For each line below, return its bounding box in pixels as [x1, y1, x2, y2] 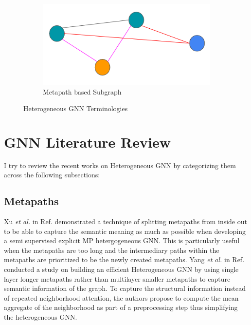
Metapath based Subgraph [43, 87, 122, 97]
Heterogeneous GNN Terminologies [23, 103, 128, 113]
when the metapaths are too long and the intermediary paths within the [4, 245, 219, 255]
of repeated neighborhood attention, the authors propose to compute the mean [4, 292, 239, 303]
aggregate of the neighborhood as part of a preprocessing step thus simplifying [4, 302, 238, 312]
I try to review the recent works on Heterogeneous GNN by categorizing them [4, 160, 236, 170]
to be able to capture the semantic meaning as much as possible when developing [4, 226, 246, 236]
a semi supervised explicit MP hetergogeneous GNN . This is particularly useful [4, 235, 240, 246]
